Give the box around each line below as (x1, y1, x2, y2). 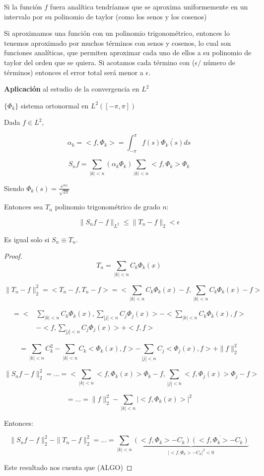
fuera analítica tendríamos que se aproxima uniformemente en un (50, 1, 248, 11)
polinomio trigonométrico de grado (55, 201, 160, 212)
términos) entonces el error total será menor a (4, 67, 143, 77)
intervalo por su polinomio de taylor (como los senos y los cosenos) (4, 11, 207, 21)
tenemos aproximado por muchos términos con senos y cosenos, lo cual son (4, 37, 231, 48)
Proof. (4, 251, 22, 261)
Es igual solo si (4, 234, 50, 244)
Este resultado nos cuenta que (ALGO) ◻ (4, 462, 132, 473)
